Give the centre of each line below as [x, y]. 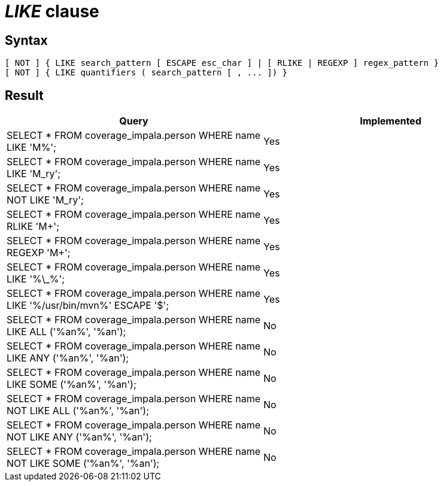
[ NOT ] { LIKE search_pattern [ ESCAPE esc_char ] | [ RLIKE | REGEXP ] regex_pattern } [222, 63]
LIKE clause [52, 11]
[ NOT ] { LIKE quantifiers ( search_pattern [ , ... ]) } [146, 73]
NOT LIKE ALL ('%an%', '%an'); [78, 411]
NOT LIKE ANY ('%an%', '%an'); [79, 437]
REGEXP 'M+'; [39, 253]
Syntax [26, 40]
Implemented [391, 121]
